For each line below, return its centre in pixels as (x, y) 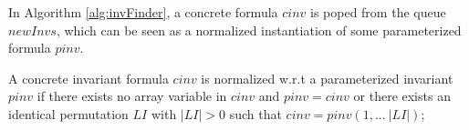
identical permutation (68, 113)
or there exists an (402, 96)
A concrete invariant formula (89, 78)
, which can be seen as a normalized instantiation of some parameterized (259, 30)
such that (255, 113)
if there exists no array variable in (132, 96)
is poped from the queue (378, 12)
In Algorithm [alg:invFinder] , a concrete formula (143, 12)
